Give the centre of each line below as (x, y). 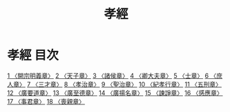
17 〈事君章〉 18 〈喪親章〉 (46, 101)
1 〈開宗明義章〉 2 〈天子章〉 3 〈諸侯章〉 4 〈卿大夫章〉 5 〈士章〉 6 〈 (112, 76)
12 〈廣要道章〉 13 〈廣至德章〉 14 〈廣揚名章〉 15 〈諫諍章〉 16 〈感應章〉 (115, 93)
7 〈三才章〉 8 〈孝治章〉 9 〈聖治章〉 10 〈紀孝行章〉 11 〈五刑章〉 (124, 84)
